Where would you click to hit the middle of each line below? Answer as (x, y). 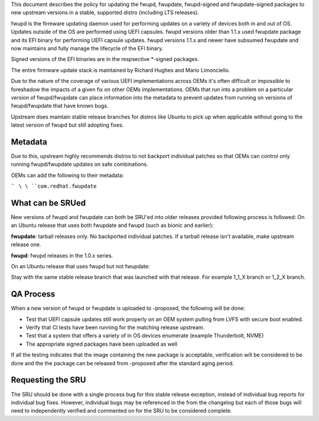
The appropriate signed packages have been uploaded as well (102, 344)
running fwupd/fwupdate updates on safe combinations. (80, 164)
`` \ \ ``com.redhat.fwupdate (54, 186)
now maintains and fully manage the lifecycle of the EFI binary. (87, 48)
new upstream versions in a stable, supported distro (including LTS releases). (105, 12)
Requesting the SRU (48, 380)
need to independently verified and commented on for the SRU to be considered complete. (122, 411)
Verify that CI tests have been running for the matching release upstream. (115, 327)
